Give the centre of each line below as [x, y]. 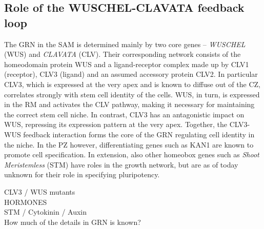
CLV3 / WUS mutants [40, 191]
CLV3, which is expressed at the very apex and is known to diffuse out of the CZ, [132, 84]
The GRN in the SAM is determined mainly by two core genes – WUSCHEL [125, 44]
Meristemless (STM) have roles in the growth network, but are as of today [121, 164]
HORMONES [26, 202]
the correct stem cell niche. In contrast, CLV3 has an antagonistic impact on [124, 114]
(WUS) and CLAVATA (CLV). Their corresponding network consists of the [123, 54]
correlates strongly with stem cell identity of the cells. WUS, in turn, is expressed [132, 94]
